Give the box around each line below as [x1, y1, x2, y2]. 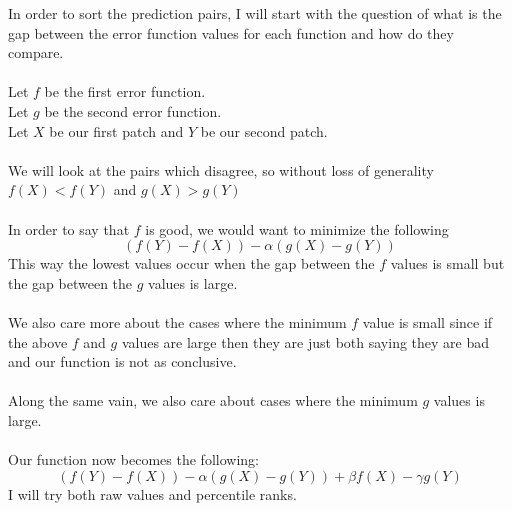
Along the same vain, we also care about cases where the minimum [8, 390, 418, 411]
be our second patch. [200, 120, 328, 141]
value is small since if [362, 311, 493, 332]
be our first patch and [49, 120, 184, 141]
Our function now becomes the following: [8, 449, 259, 470]
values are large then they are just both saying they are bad [121, 331, 490, 352]
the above [8, 331, 68, 352]
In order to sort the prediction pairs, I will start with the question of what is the [8, 3, 502, 23]
